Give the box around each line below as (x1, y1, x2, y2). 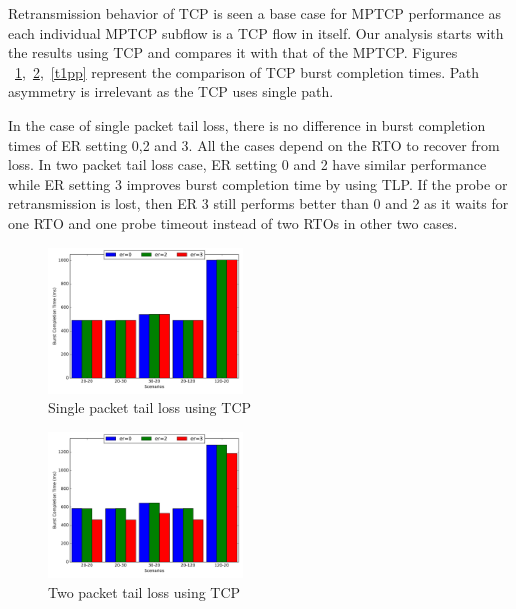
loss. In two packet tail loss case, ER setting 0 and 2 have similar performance (8, 154, 487, 175)
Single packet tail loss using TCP (48, 397, 252, 418)
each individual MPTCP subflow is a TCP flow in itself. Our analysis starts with (8, 22, 504, 43)
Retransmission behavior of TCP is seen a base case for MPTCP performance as (8, 3, 502, 23)
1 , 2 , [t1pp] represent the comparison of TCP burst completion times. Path (15, 61, 480, 82)
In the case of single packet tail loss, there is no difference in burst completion (8, 114, 486, 135)
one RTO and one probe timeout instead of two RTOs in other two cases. (8, 212, 458, 233)
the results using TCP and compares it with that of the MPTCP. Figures (8, 42, 458, 63)
